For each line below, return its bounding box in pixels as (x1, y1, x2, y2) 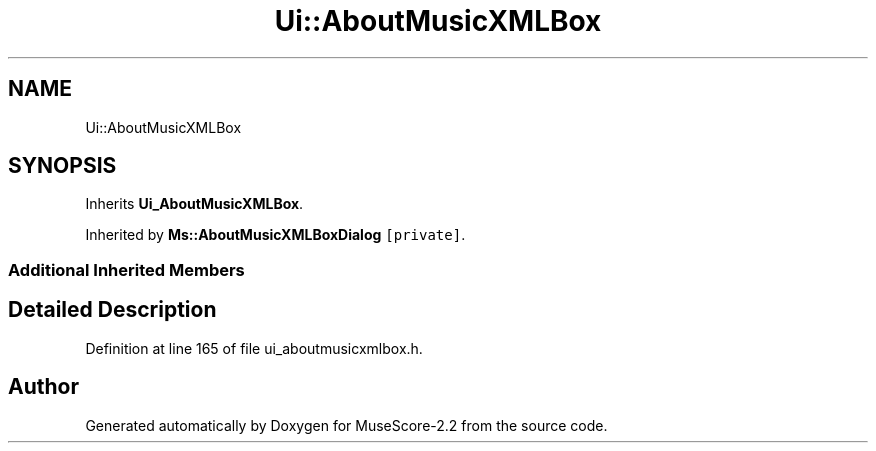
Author (8, 374, 79, 400)
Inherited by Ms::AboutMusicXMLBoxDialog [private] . (85, 226, 466, 244)
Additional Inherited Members (8, 259, 245, 280)
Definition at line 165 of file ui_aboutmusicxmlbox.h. (85, 339, 423, 357)
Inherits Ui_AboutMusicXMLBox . (85, 195, 304, 213)
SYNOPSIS (8, 153, 117, 179)
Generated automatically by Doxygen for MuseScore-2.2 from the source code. (85, 416, 608, 434)
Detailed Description (8, 297, 217, 323)
